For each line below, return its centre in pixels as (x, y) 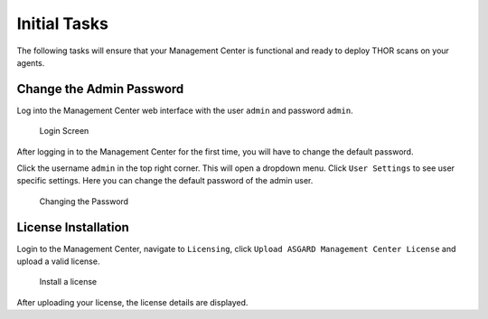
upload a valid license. (58, 261)
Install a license (68, 282)
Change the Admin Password (100, 89)
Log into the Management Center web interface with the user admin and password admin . (185, 110)
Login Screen (64, 131)
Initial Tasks (62, 23)
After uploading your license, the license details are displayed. (132, 302)
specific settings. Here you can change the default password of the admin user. (165, 181)
